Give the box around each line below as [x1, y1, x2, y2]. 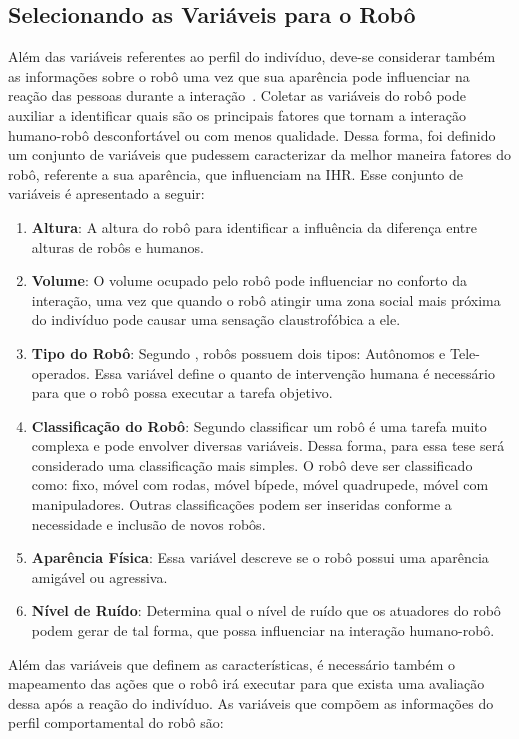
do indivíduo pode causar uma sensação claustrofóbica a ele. [31, 309, 401, 330]
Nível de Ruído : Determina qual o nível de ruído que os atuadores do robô [31, 600, 501, 621]
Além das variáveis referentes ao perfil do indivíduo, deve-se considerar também [8, 46, 496, 67]
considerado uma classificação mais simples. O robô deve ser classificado [31, 454, 473, 475]
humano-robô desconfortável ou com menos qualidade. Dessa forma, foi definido [8, 124, 496, 145]
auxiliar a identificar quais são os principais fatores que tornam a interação [8, 104, 466, 125]
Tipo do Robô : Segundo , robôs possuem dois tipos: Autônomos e [31, 342, 446, 363]
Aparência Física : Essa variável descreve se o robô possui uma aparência [31, 547, 489, 568]
